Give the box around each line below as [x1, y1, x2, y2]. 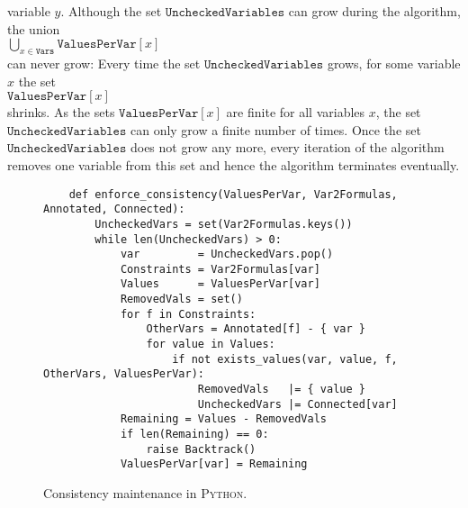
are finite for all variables [226, 103, 365, 122]
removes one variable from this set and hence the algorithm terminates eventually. [7, 155, 460, 174]
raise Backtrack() [146, 442, 256, 456]
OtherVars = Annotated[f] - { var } [146, 322, 365, 336]
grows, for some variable [327, 53, 461, 72]
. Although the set [60, 2, 162, 20]
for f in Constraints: [120, 307, 256, 321]
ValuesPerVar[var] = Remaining [120, 458, 308, 471]
